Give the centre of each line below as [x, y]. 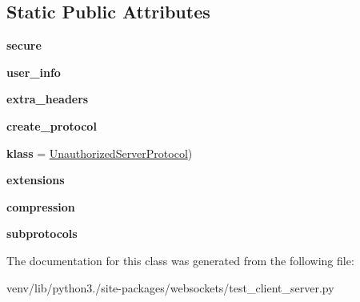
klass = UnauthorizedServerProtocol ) [100, 153]
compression [41, 206]
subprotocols [42, 234]
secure [24, 45]
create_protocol [52, 125]
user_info [34, 72]
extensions [36, 180]
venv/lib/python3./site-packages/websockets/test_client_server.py [170, 287]
